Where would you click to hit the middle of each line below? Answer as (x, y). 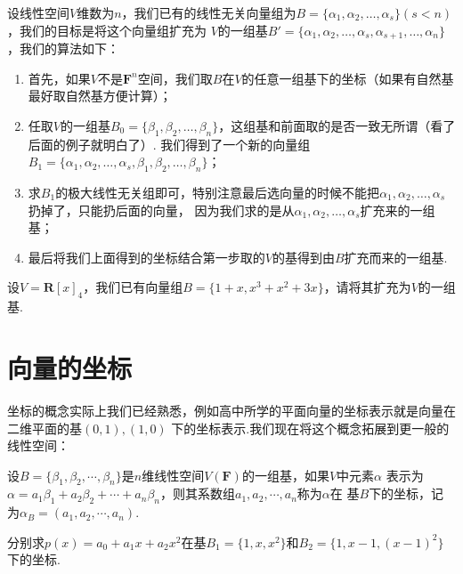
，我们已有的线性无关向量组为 (209, 12)
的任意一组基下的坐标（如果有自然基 (348, 78)
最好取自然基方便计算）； (100, 96)
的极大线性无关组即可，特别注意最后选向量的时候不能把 (218, 193)
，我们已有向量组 (133, 287)
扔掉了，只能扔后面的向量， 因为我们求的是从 (161, 210)
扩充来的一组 (398, 210)
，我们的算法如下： (63, 49)
